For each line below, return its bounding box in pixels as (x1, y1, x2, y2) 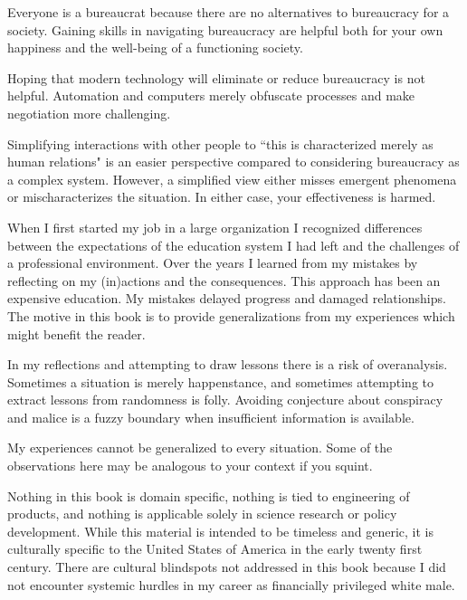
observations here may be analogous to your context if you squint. (7, 456, 373, 475)
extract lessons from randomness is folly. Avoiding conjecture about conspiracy (7, 390, 443, 409)
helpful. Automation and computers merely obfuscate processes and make (7, 86, 415, 105)
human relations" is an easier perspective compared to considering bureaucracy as (7, 152, 460, 171)
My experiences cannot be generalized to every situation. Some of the (7, 438, 393, 457)
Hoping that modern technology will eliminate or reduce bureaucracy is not (7, 68, 425, 87)
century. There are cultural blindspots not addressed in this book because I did (7, 557, 446, 576)
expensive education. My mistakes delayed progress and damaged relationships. (7, 289, 446, 308)
